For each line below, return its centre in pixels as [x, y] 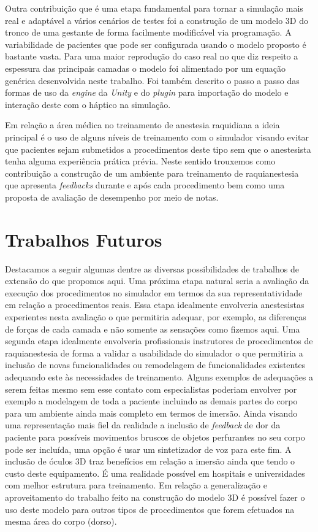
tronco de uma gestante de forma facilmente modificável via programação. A [148, 32]
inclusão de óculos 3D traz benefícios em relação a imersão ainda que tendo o [150, 461]
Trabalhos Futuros [84, 239]
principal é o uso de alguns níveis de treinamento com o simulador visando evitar [157, 137]
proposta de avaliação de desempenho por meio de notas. [112, 197]
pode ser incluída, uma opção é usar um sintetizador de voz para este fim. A [148, 449]
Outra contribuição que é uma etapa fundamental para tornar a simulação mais [154, 8]
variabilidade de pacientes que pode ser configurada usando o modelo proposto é [156, 44]
